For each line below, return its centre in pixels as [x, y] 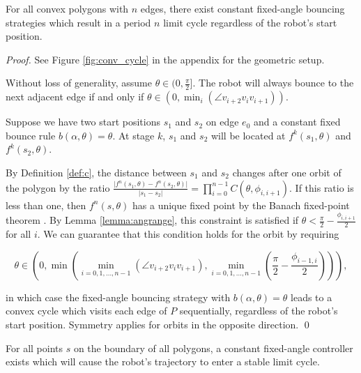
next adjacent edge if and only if [75, 97]
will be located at [248, 135]
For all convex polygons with [67, 8]
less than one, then [46, 205]
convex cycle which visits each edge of [86, 311]
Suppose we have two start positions [83, 122]
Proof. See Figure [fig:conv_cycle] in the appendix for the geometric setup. [165, 59]
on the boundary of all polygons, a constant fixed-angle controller [213, 348]
